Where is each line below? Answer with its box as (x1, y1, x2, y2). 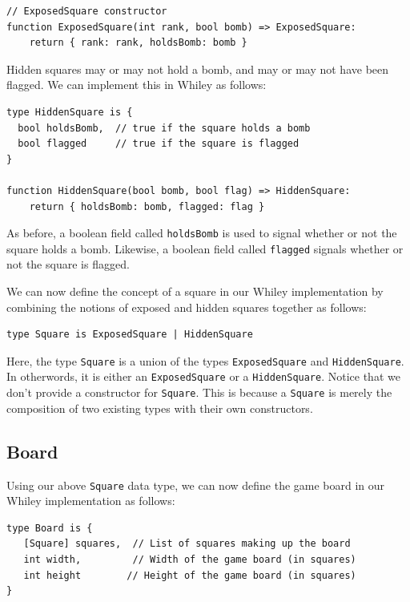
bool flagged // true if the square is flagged (18, 138, 299, 150)
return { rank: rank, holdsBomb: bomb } (29, 37, 247, 49)
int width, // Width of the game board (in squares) (23, 554, 356, 566)
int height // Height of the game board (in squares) (23, 569, 356, 581)
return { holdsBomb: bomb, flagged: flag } (29, 200, 265, 212)
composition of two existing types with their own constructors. (6, 399, 313, 416)
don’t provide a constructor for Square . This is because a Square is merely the (6, 384, 392, 401)
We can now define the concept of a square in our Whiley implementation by (6, 283, 384, 300)
